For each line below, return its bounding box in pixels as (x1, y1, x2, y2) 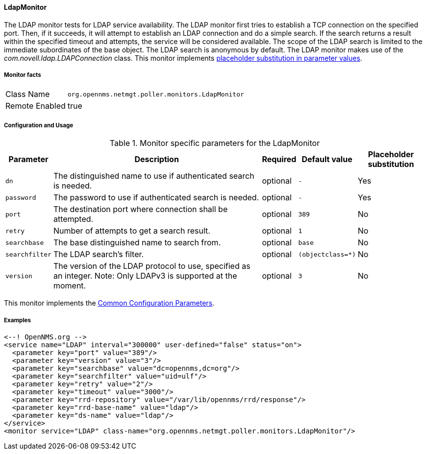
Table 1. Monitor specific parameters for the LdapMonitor (109, 138, 320, 148)
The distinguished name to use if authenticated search (53, 171, 254, 181)
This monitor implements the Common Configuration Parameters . (4, 299, 215, 308)
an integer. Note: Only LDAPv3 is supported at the (53, 271, 237, 281)
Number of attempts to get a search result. (53, 226, 210, 236)
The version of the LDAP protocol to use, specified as (53, 261, 251, 271)
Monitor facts (4, 72, 41, 78)
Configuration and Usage (4, 121, 74, 129)
